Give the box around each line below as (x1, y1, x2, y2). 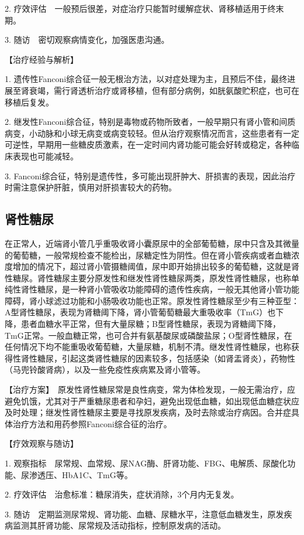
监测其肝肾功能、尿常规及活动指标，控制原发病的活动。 (12, 519, 226, 531)
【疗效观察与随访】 (5, 437, 78, 449)
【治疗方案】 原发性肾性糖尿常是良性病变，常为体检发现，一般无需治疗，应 (5, 383, 295, 396)
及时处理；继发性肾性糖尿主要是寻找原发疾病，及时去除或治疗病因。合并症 (5, 406, 291, 418)
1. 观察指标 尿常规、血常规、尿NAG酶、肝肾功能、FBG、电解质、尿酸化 (5, 457, 288, 469)
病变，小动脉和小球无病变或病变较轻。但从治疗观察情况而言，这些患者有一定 (5, 127, 299, 139)
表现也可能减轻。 (12, 149, 78, 162)
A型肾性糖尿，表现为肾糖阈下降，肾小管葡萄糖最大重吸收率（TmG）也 (5, 306, 276, 318)
